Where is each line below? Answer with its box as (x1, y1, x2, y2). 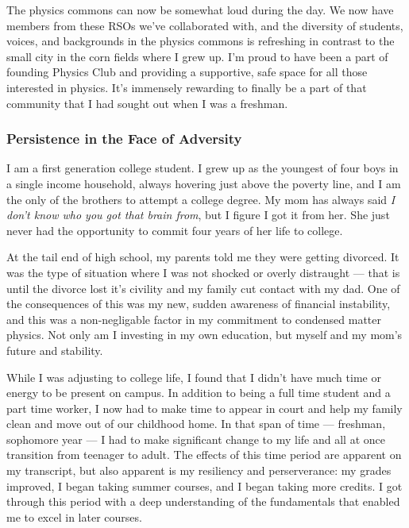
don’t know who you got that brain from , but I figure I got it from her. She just (6, 206, 390, 223)
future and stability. (6, 341, 103, 358)
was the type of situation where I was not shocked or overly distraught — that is (6, 264, 400, 280)
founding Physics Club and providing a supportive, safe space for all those (6, 64, 368, 80)
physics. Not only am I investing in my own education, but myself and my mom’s (6, 326, 403, 343)
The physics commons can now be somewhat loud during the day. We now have (6, 2, 394, 17)
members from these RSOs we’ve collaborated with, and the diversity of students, (6, 17, 403, 33)
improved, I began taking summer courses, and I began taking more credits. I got (6, 477, 403, 494)
